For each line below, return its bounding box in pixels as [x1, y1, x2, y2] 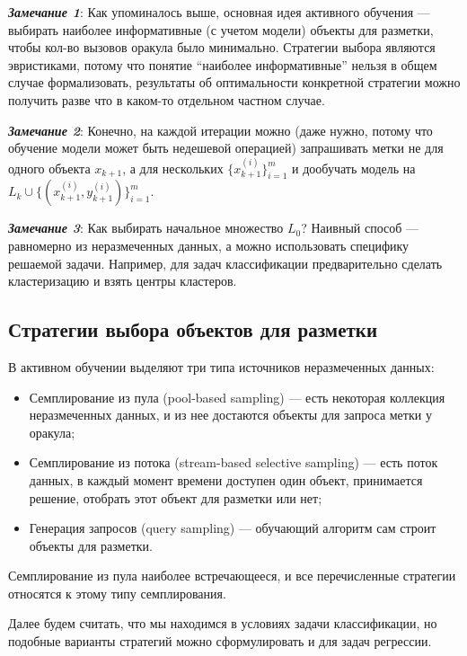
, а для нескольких [122, 158, 224, 177]
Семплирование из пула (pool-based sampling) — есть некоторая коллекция [29, 387, 445, 406]
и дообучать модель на [292, 158, 416, 177]
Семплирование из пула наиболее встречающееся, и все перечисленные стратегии [8, 566, 456, 585]
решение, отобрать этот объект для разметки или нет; [29, 488, 322, 507]
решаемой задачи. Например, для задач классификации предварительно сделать [8, 253, 443, 272]
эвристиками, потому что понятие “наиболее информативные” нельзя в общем [8, 55, 437, 74]
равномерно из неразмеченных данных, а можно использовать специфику [8, 235, 410, 254]
